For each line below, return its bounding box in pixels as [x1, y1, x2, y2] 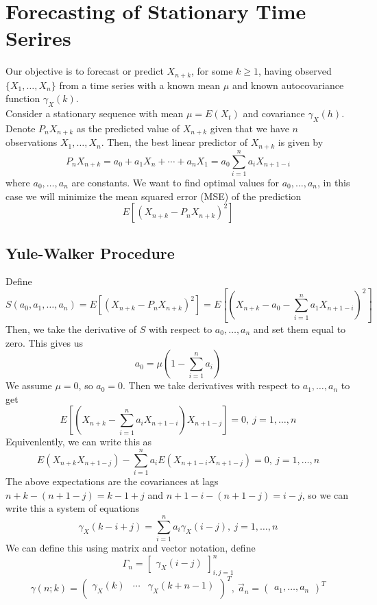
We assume [5, 378, 52, 393]
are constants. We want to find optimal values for [71, 175, 279, 189]
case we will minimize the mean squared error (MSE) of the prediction [5, 188, 302, 203]
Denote [5, 121, 36, 135]
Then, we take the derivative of [5, 321, 136, 336]
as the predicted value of [76, 121, 180, 135]
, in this [317, 175, 350, 189]
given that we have [210, 121, 289, 135]
